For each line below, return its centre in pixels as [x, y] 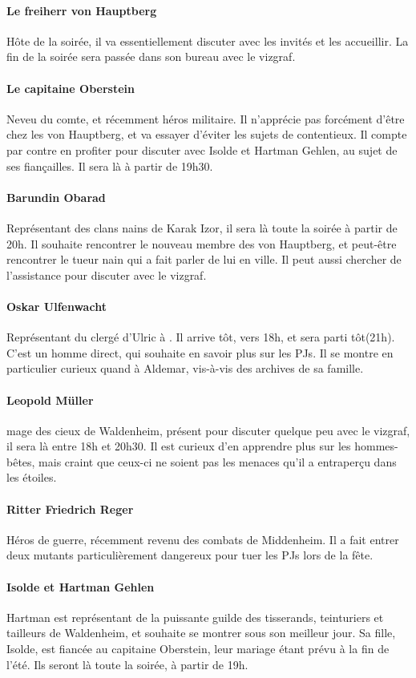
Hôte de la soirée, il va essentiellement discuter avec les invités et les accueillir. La [208, 40]
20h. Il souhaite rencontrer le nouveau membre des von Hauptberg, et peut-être [202, 243]
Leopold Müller [50, 400]
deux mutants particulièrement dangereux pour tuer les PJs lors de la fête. [190, 555]
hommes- [376, 446]
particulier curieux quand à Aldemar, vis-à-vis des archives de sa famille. [185, 368]
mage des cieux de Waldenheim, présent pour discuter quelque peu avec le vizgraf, [208, 430]
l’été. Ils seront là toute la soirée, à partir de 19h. [127, 664]
